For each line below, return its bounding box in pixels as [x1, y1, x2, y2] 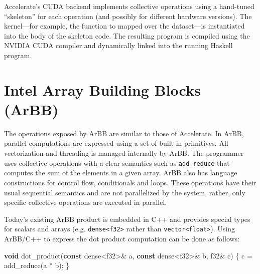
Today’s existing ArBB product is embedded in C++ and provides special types [4, 213, 250, 224]
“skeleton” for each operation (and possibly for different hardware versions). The [4, 11, 252, 21]
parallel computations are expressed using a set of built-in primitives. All [4, 138, 228, 148]
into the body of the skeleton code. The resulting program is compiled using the [4, 30, 250, 41]
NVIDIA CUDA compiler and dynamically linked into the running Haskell [4, 40, 233, 51]
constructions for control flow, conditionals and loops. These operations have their [4, 177, 256, 187]
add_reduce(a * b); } [4, 260, 70, 270]
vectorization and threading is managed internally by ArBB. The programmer [4, 148, 244, 158]
